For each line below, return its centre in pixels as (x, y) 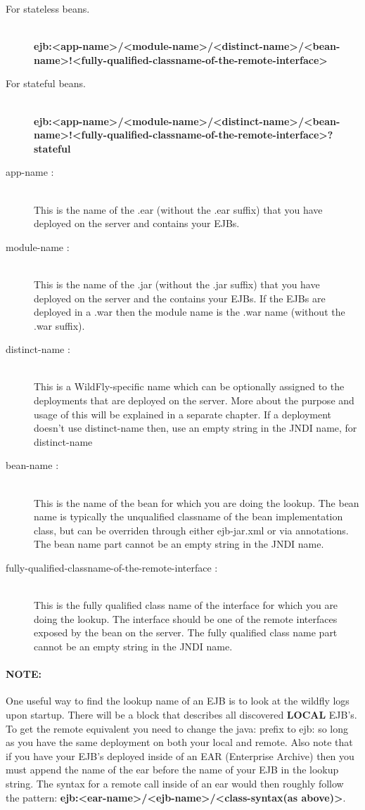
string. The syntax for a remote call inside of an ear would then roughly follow (175, 783)
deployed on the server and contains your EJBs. (137, 223)
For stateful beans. (46, 83)
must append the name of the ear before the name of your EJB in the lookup (172, 770)
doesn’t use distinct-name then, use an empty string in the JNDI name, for (196, 428)
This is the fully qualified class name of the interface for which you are (186, 605)
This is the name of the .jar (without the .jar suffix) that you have (177, 284)
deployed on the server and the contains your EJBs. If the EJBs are (180, 298)
